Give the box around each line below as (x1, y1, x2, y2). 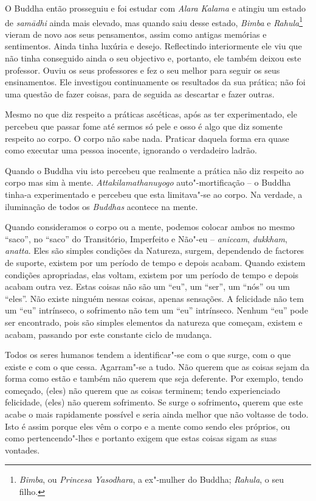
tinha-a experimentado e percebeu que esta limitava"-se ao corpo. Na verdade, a (5, 187, 303, 200)
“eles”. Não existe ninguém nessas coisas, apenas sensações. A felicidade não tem (5, 292, 304, 304)
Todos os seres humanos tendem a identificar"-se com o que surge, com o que (5, 348, 291, 361)
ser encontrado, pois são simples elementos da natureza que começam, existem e (5, 315, 303, 328)
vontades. (5, 443, 40, 456)
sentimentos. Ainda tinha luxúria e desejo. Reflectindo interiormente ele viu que (5, 40, 302, 52)
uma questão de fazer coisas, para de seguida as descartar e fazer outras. (5, 87, 275, 100)
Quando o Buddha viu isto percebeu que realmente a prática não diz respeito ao (5, 164, 304, 177)
